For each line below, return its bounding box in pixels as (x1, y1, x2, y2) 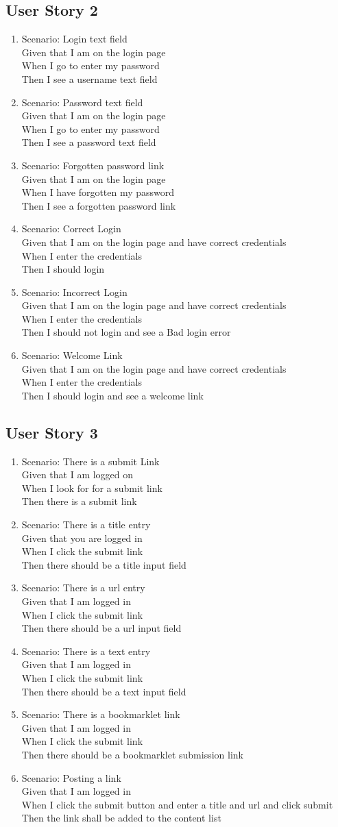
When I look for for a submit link (21, 480, 162, 495)
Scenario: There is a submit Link (21, 454, 160, 468)
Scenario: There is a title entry (21, 517, 151, 532)
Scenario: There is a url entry (21, 580, 145, 595)
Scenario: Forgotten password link (21, 158, 165, 172)
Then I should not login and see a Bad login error (21, 325, 231, 339)
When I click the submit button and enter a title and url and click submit (21, 797, 333, 811)
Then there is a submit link (21, 494, 137, 508)
